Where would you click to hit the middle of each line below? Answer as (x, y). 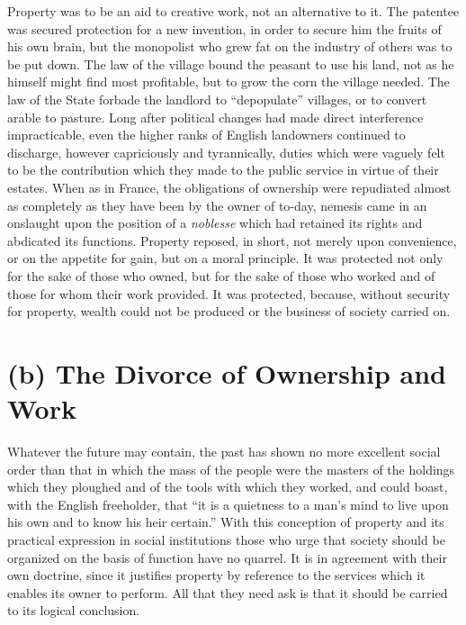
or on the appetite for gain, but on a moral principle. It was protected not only (225, 258)
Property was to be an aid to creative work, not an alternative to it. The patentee (233, 11)
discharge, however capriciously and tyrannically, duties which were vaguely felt (226, 152)
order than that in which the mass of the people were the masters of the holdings (231, 469)
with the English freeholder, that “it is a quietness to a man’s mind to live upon (228, 504)
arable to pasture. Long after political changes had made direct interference (215, 117)
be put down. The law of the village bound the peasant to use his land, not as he (231, 63)
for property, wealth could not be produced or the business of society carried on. (229, 311)
